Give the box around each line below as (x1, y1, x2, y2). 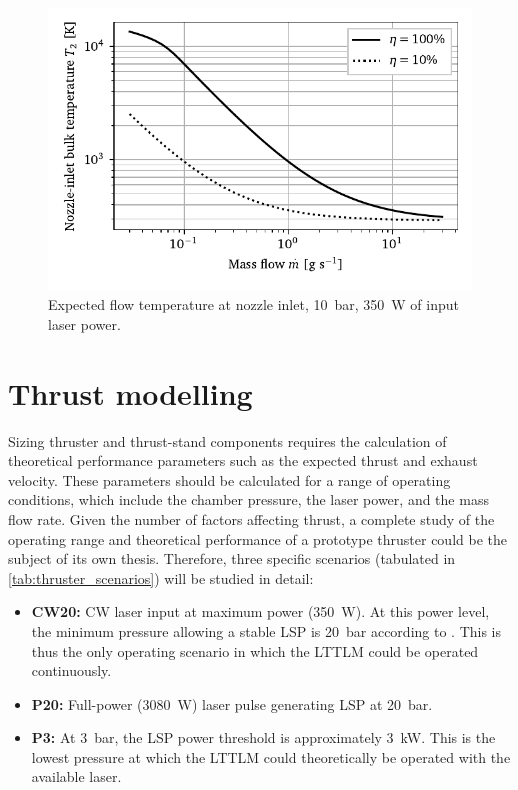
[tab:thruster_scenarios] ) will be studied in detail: (8, 567, 314, 588)
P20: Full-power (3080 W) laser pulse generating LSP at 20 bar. (31, 693, 433, 714)
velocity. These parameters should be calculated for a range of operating (8, 469, 451, 490)
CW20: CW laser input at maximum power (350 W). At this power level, (31, 601, 490, 622)
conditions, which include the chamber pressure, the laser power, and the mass (8, 489, 489, 510)
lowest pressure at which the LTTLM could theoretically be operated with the (31, 746, 511, 767)
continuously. (31, 660, 112, 681)
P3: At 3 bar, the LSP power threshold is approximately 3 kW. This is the (31, 727, 496, 748)
